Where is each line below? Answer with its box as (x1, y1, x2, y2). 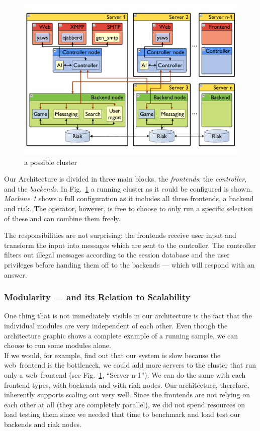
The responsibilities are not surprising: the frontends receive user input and (4, 230, 236, 240)
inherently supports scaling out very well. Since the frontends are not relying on (4, 389, 250, 400)
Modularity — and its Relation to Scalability (4, 291, 191, 303)
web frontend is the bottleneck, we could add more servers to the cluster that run (4, 360, 256, 370)
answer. (4, 269, 27, 280)
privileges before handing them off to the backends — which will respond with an (4, 260, 255, 270)
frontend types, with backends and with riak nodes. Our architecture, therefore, (4, 379, 249, 390)
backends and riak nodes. (4, 418, 81, 429)
